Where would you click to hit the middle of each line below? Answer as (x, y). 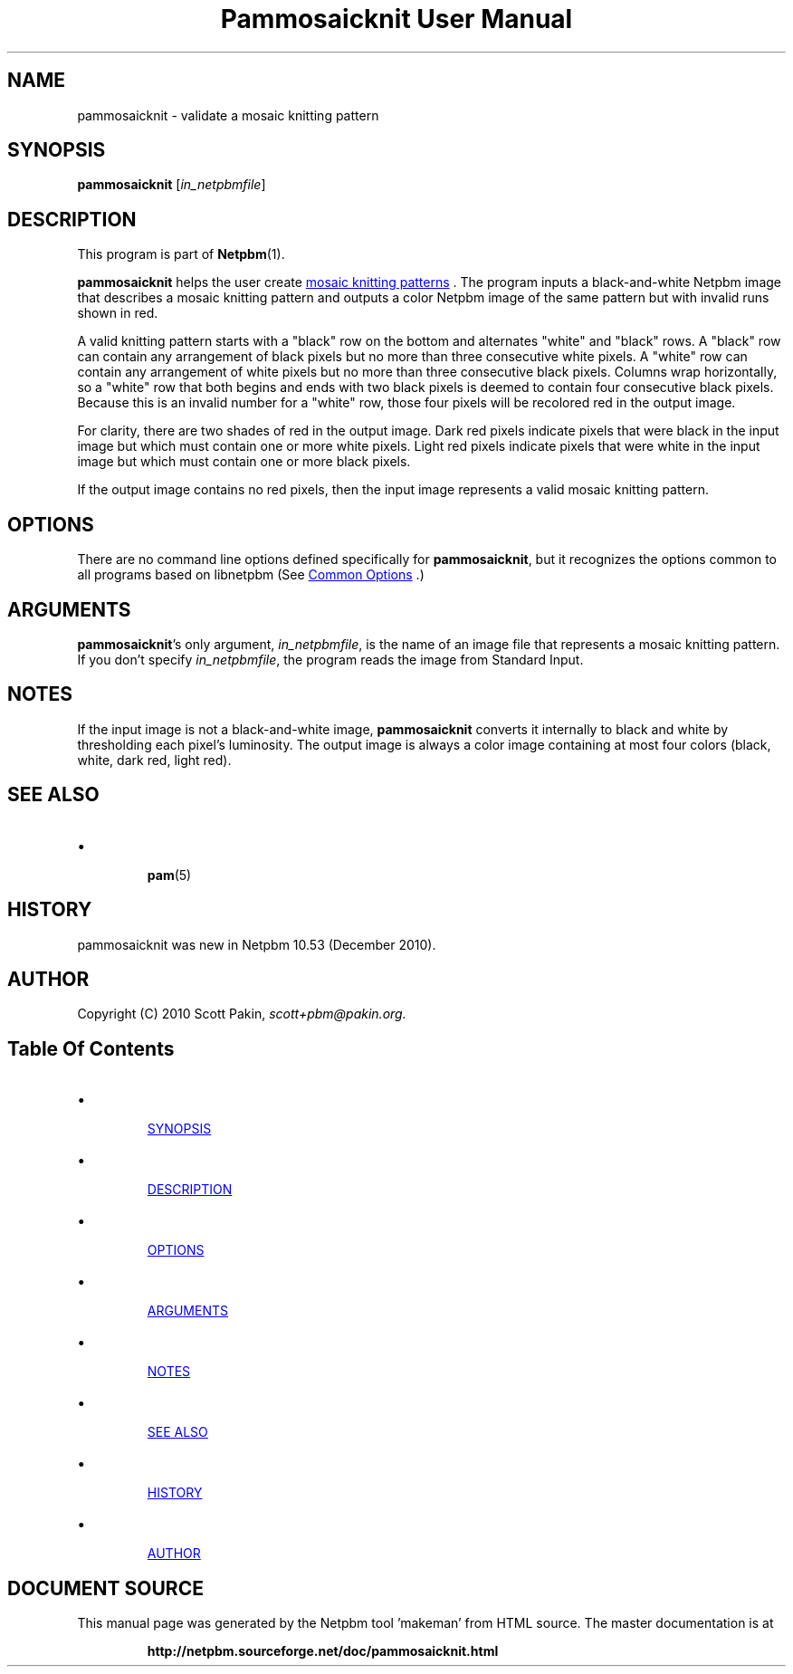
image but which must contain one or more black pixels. (244, 462)
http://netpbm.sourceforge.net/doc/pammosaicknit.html (323, 1651)
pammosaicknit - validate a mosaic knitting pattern (228, 115)
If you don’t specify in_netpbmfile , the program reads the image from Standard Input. (330, 659)
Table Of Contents (91, 1048)
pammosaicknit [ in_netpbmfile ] (172, 185)
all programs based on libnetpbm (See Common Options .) (251, 575)
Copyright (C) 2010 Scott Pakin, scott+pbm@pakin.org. (242, 1014)
